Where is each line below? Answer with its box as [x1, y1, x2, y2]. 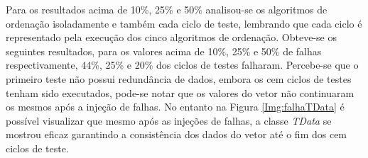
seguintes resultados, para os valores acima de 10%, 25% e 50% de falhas [6, 43, 322, 58]
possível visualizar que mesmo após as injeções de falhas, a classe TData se [6, 113, 332, 128]
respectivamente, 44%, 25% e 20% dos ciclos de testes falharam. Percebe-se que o [6, 57, 359, 72]
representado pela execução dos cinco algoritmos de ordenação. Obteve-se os [6, 30, 337, 45]
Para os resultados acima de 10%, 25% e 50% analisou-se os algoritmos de [6, 2, 328, 16]
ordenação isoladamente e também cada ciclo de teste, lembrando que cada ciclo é [6, 16, 362, 30]
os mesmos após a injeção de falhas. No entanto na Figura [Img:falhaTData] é [6, 99, 345, 114]
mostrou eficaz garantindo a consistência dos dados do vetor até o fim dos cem [6, 127, 347, 142]
